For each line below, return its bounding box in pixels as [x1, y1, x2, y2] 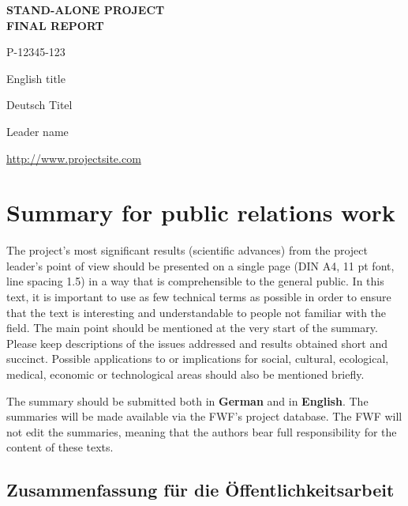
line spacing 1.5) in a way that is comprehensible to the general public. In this [6, 273, 384, 289]
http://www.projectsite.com [6, 149, 141, 166]
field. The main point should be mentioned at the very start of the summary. [6, 319, 378, 336]
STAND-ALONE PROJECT [6, 2, 165, 17]
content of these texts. [6, 439, 114, 455]
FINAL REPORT [6, 17, 104, 33]
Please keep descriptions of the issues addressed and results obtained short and [6, 334, 388, 351]
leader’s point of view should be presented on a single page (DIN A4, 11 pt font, [6, 257, 395, 274]
